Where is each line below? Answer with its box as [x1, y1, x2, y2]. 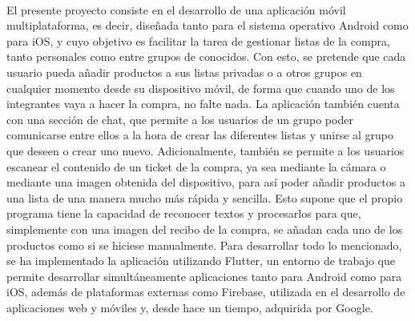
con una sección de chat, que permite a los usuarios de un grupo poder [6, 110, 353, 127]
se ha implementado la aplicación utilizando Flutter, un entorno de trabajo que [6, 252, 395, 269]
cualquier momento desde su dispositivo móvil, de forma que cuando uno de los [6, 79, 395, 96]
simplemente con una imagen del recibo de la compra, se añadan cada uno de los [6, 220, 403, 237]
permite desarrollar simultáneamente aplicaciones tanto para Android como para [6, 267, 402, 284]
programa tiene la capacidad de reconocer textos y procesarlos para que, [6, 205, 361, 222]
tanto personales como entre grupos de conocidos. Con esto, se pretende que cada [6, 48, 406, 65]
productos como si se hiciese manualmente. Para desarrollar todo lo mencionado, [6, 236, 402, 253]
